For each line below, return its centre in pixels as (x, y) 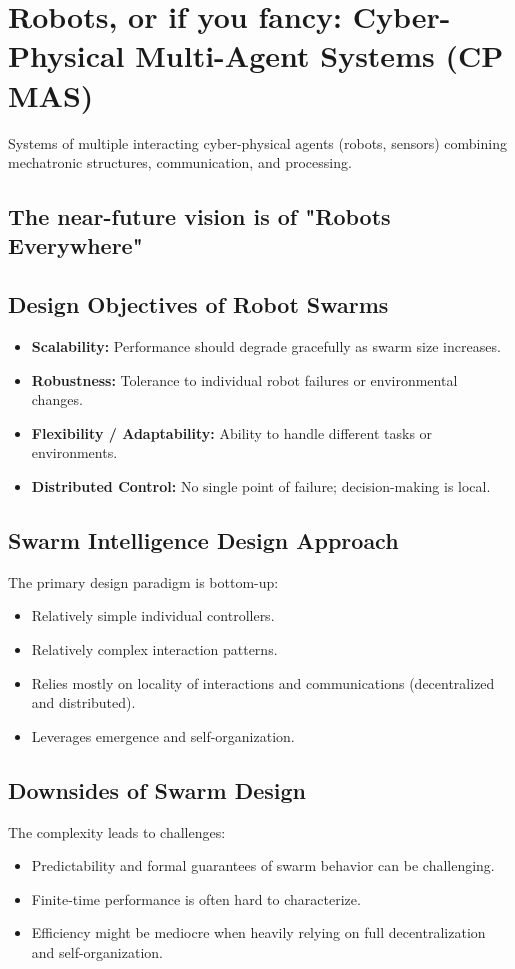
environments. (74, 452)
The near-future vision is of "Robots (199, 216)
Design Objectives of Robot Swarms (198, 304)
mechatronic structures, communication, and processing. (180, 162)
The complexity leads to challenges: (117, 831)
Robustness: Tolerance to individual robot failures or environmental (244, 379)
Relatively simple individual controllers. (153, 615)
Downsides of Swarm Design (157, 789)
